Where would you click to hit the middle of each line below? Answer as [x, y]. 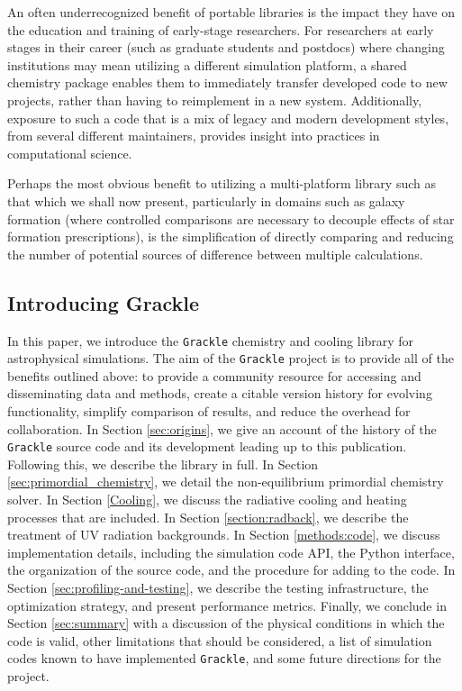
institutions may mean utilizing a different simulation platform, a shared [207, 64]
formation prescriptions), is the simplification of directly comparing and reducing [231, 236]
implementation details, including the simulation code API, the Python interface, [231, 552]
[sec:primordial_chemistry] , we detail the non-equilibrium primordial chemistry [226, 482]
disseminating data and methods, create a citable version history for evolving [220, 393]
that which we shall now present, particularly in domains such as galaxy [206, 200]
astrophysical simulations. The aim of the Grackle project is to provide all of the [231, 358]
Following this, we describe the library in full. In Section [163, 464]
